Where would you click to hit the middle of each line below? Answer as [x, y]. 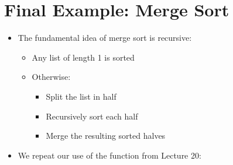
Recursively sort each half [92, 116]
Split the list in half [81, 96]
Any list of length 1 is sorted [83, 57]
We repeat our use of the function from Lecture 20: [109, 155]
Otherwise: [51, 77]
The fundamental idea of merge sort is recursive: [105, 38]
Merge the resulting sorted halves [106, 136]
